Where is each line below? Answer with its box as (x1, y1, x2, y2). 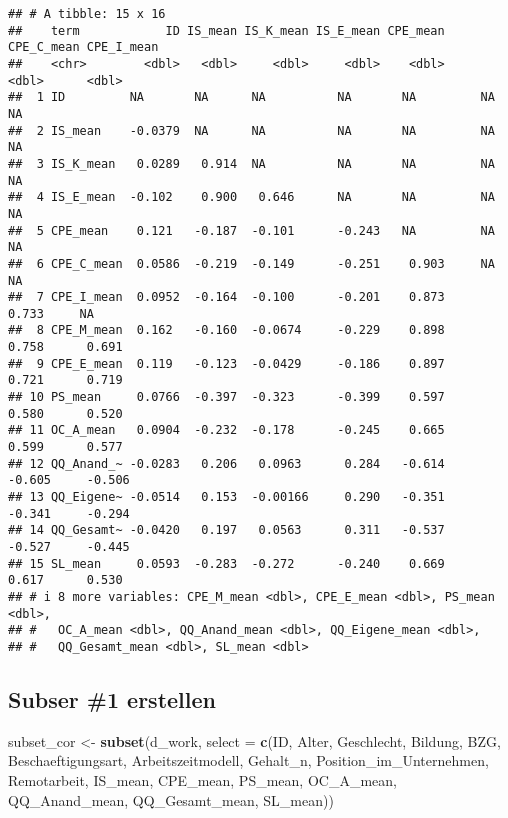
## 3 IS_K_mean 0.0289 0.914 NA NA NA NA (8, 156, 495, 171)
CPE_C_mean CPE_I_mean (8, 40, 159, 55)
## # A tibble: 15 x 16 (8, 7, 166, 21)
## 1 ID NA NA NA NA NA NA (8, 90, 495, 105)
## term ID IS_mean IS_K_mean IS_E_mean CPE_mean (8, 23, 445, 38)
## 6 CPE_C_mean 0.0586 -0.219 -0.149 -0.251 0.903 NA (8, 256, 495, 271)
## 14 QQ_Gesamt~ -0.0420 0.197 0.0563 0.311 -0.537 (8, 523, 445, 538)
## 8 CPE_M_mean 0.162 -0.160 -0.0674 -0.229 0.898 (8, 323, 445, 338)
